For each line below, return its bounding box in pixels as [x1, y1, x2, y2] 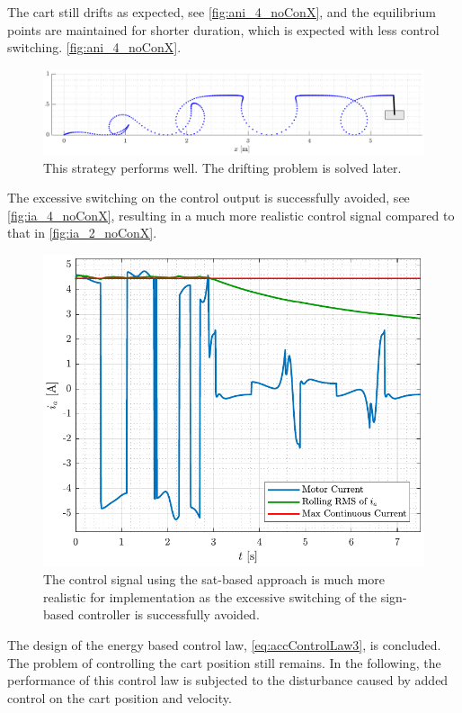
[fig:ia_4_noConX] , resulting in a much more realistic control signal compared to [7, 205, 455, 224]
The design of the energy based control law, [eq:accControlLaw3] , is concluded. [7, 635, 441, 654]
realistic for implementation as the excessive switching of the [43, 587, 378, 606]
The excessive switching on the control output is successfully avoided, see [7, 188, 410, 207]
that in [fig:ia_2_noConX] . [7, 223, 157, 242]
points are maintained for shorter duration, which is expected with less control [7, 20, 440, 39]
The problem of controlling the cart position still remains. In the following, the [7, 653, 441, 672]
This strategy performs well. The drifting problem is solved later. [43, 158, 402, 176]
